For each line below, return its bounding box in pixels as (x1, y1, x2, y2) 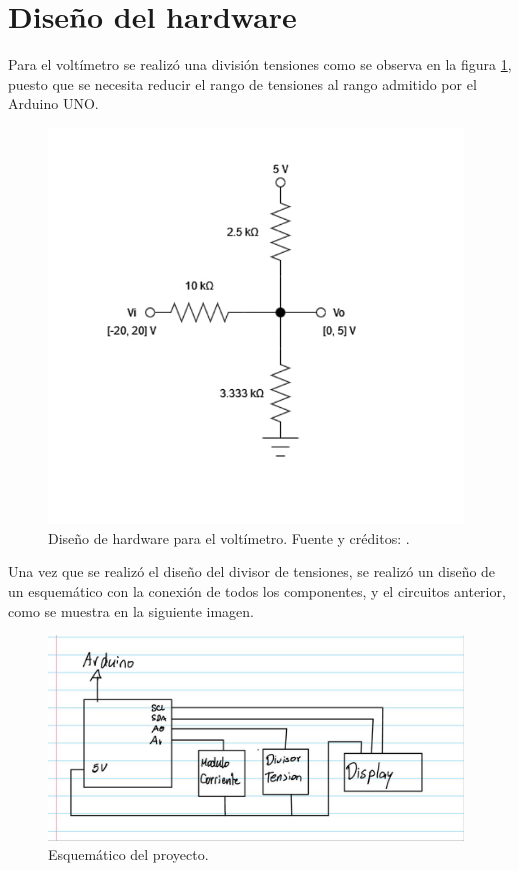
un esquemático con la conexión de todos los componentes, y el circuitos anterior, (8, 581, 506, 602)
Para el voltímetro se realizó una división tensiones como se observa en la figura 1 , (8, 54, 512, 75)
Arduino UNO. (8, 93, 99, 114)
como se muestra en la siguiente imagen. (8, 600, 254, 621)
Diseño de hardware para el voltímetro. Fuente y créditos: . (48, 527, 410, 548)
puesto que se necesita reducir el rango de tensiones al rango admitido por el (8, 73, 477, 94)
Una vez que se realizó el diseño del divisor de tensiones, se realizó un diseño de (8, 561, 496, 582)
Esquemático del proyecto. (48, 844, 209, 865)
